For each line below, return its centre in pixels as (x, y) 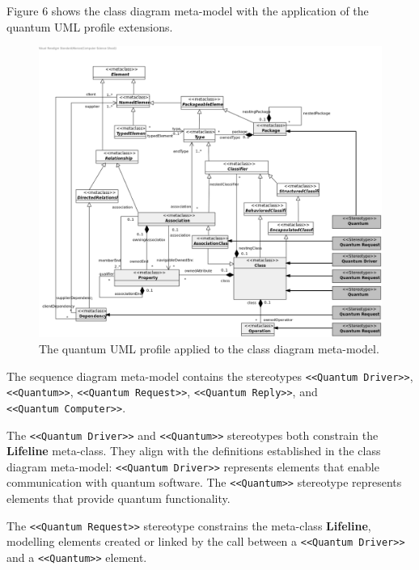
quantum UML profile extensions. (90, 26)
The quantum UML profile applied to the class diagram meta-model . (209, 349)
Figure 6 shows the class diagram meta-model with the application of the (188, 11)
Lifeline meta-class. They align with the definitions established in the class (194, 451)
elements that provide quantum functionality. (119, 498)
